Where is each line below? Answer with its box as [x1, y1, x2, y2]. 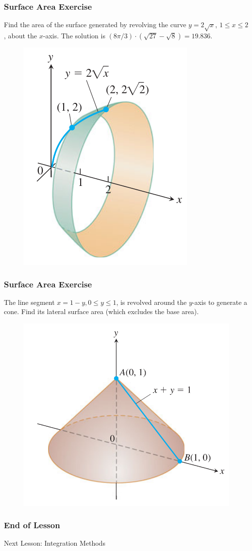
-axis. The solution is [43, 30, 105, 40]
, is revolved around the [116, 297, 187, 307]
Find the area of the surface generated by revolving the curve [4, 19, 186, 30]
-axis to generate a [192, 297, 248, 307]
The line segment [4, 297, 55, 307]
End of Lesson [4, 518, 60, 531]
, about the [4, 30, 37, 40]
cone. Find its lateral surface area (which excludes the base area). [4, 306, 199, 317]
